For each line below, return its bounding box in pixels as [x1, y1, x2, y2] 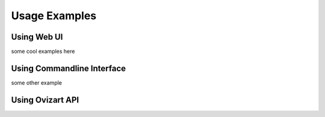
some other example [11, 79, 63, 86]
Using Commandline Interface [11, 63, 126, 73]
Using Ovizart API [11, 95, 79, 105]
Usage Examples [11, 9, 97, 22]
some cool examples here [11, 48, 75, 55]
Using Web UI [11, 32, 63, 42]
